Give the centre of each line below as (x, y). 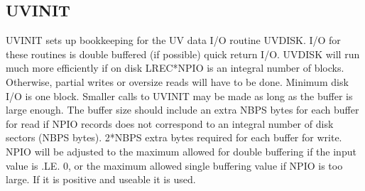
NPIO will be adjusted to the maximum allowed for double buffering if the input (181, 151)
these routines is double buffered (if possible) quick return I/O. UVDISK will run (183, 54)
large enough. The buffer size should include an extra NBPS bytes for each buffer (182, 110)
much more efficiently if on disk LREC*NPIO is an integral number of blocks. (175, 68)
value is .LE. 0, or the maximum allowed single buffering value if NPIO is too (174, 165)
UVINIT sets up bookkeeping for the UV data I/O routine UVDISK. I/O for (173, 40)
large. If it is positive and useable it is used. (101, 179)
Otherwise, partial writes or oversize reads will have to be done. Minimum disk (177, 81)
